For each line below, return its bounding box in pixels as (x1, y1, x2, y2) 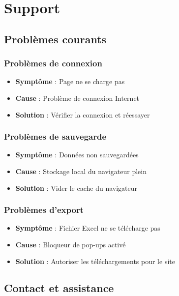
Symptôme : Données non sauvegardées (15, 149, 139, 160)
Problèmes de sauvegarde (4, 130, 107, 143)
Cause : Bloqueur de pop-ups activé (15, 239, 126, 249)
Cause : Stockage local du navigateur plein (15, 166, 147, 176)
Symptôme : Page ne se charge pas (15, 76, 125, 87)
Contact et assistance (4, 280, 114, 295)
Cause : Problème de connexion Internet (15, 92, 140, 103)
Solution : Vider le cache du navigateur (15, 182, 138, 193)
